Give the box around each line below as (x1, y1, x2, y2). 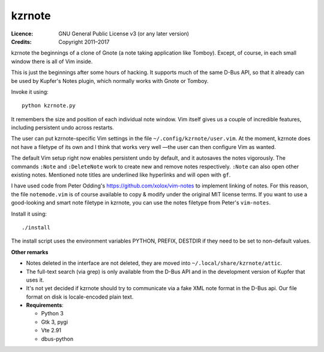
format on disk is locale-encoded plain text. (26, 293, 134, 300)
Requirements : (26, 302, 64, 309)
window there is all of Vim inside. (11, 58, 93, 65)
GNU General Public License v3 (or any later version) (58, 30, 189, 37)
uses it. (26, 276, 44, 284)
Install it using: (11, 210, 47, 217)
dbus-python (41, 335, 74, 342)
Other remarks (11, 248, 49, 255)
